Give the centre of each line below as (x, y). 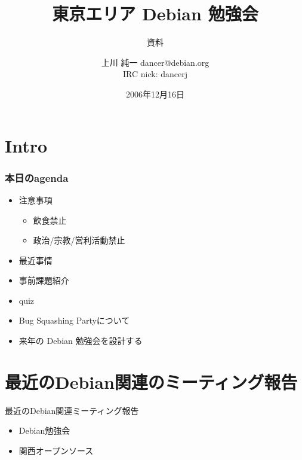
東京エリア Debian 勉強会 (155, 13)
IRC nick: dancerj (155, 74)
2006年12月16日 (155, 94)
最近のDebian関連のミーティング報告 (151, 381)
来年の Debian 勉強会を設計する (81, 341)
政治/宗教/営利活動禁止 (79, 240)
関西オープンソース (56, 450)
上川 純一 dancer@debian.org (155, 62)
